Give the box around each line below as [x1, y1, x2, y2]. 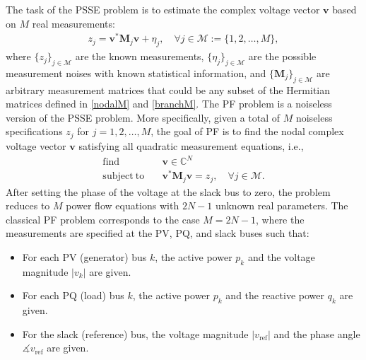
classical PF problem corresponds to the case [6, 211, 200, 226]
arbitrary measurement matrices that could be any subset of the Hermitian [6, 82, 331, 97]
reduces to [6, 198, 50, 213]
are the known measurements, [75, 49, 204, 64]
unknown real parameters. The [215, 198, 348, 213]
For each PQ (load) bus [22, 288, 124, 303]
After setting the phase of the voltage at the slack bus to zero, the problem [6, 184, 331, 199]
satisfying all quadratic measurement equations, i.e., [78, 138, 304, 153]
